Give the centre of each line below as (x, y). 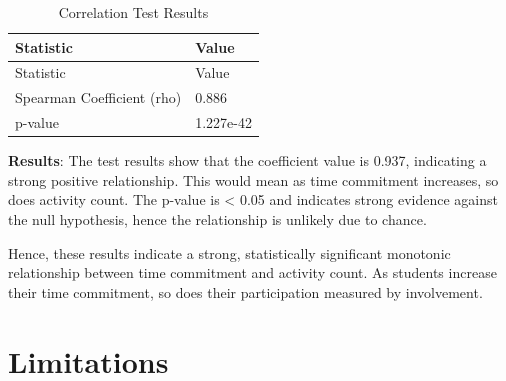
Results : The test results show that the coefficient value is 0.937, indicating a (247, 160)
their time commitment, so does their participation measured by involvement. (245, 291)
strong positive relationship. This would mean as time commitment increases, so (253, 179)
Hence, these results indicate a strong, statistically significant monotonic (229, 252)
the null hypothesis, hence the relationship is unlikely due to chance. (217, 219)
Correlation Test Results (133, 12)
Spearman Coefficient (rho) (98, 97)
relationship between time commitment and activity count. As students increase (252, 272)
